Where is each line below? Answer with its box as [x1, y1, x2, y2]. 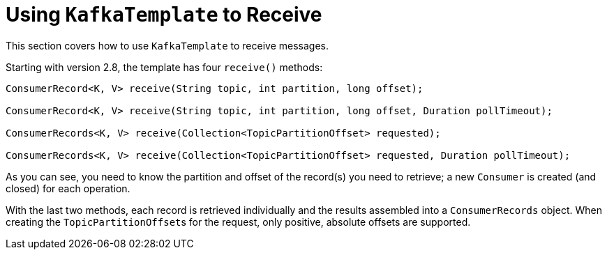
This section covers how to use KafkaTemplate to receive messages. [6, 39, 329, 52]
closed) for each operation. [6, 182, 130, 194]
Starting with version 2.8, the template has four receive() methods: [6, 61, 323, 73]
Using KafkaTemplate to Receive [6, 3, 322, 26]
